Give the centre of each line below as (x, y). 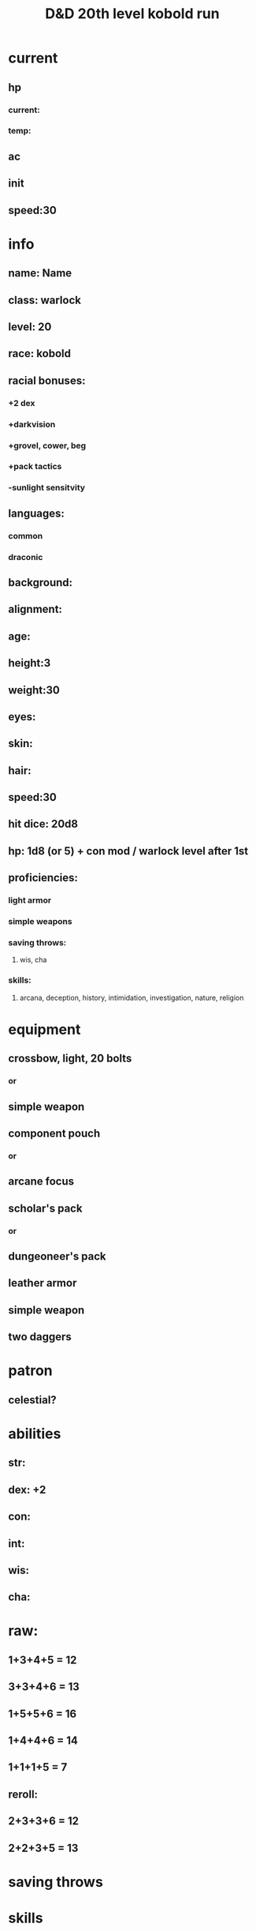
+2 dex (22, 403)
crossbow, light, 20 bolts (70, 1059)
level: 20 (30, 327)
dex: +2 (27, 1490)
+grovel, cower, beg (47, 445)
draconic (26, 557)
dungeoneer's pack (57, 1256)
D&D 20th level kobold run (132, 14)
